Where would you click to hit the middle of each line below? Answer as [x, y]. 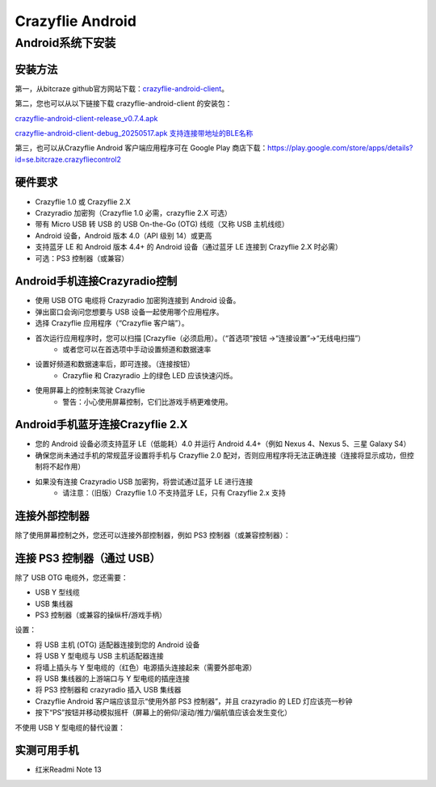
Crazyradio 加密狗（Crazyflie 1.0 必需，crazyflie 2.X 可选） [133, 213]
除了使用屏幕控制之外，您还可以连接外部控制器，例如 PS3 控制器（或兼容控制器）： [153, 535]
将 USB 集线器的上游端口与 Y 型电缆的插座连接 [112, 678]
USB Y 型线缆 [57, 592]
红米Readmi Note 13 [68, 770]
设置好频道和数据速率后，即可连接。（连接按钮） [115, 364]
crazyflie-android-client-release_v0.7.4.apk [86, 118]
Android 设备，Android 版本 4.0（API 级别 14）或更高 [124, 235]
